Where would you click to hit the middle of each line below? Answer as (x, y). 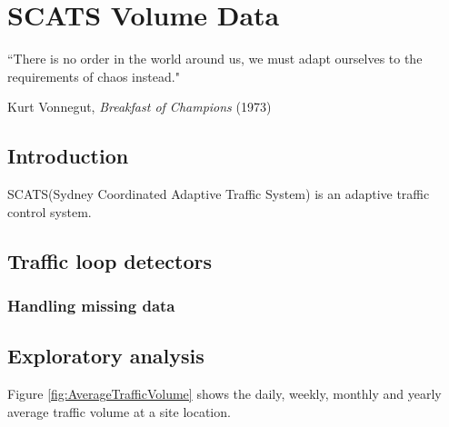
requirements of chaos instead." (94, 76)
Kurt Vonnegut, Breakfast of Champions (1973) (140, 107)
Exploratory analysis (106, 356)
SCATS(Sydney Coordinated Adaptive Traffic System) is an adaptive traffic (219, 194)
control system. (50, 211)
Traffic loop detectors (110, 260)
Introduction (68, 156)
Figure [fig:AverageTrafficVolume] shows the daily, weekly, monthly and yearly (224, 394)
